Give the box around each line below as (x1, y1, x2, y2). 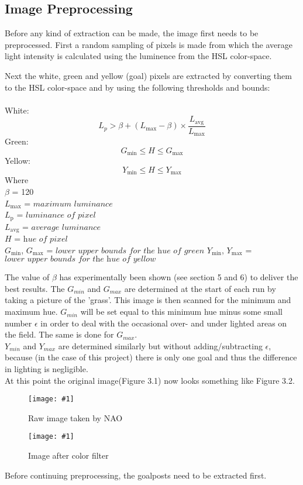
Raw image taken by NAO (28, 411, 123, 424)
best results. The (5, 282, 65, 294)
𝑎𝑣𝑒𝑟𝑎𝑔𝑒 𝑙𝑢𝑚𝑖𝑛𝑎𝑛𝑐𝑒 (31, 223, 101, 232)
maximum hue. (5, 305, 58, 318)
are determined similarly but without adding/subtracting (58, 339, 263, 352)
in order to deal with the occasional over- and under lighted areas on (40, 317, 287, 329)
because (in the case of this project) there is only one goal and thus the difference (5, 351, 297, 363)
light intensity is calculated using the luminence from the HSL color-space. (5, 50, 272, 62)
